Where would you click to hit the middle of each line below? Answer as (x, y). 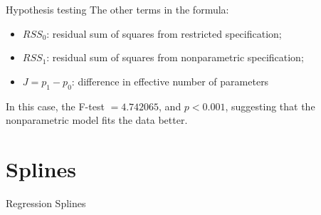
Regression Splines (46, 203)
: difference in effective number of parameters (170, 81)
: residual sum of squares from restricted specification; (164, 33)
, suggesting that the (270, 106)
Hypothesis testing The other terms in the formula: (117, 9)
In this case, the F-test (55, 106)
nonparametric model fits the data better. (97, 120)
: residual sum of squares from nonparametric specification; (175, 57)
